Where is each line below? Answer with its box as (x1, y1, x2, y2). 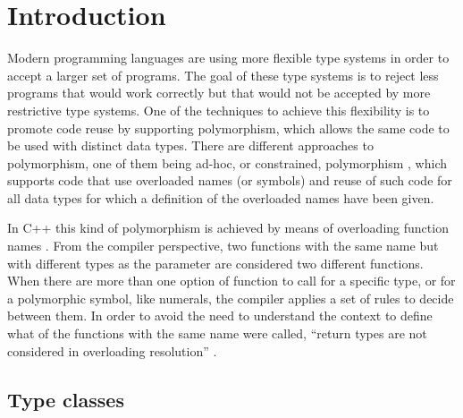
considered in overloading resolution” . (7, 341, 217, 360)
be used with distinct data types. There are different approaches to (7, 136, 374, 155)
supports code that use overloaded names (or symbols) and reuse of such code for (7, 171, 452, 190)
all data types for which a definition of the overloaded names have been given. (7, 188, 434, 207)
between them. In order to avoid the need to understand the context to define (7, 306, 433, 325)
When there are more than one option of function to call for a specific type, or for (7, 271, 456, 290)
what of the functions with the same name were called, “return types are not (7, 324, 427, 343)
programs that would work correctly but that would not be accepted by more (7, 83, 431, 102)
